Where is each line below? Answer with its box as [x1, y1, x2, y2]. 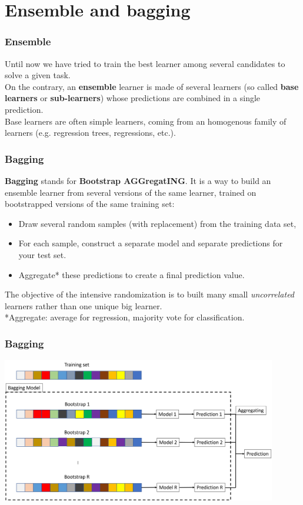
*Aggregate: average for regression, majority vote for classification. [5, 311, 245, 323]
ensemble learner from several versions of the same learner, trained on [5, 186, 257, 198]
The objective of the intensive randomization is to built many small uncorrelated [5, 288, 295, 300]
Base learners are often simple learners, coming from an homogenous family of [5, 115, 287, 127]
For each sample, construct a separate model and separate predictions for [18, 237, 283, 249]
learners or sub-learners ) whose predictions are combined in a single [5, 92, 261, 104]
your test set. [18, 248, 66, 260]
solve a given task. [5, 69, 71, 81]
